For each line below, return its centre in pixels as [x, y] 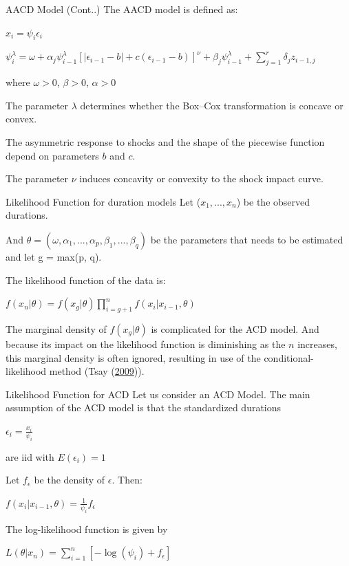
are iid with [30, 456]
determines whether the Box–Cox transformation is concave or [212, 105]
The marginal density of [56, 328]
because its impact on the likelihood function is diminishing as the [146, 344]
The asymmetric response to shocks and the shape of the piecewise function [165, 141]
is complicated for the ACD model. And [235, 328]
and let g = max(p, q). [54, 256]
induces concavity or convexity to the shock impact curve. [201, 178]
